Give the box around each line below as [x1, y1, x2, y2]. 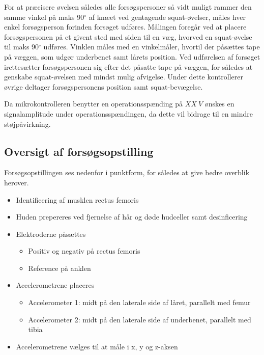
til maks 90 [4, 41, 39, 52]
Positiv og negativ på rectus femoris [28, 245, 140, 256]
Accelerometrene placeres [16, 280, 95, 290]
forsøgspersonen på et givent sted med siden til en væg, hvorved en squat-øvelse [4, 31, 252, 42]
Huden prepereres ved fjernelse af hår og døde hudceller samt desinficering [16, 211, 248, 222]
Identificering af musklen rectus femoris [16, 194, 139, 205]
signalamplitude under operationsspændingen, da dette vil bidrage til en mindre [4, 108, 253, 119]
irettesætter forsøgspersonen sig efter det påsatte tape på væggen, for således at [4, 61, 253, 72]
